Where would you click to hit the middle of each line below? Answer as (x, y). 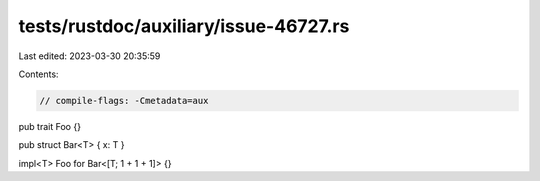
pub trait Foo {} (50, 126)
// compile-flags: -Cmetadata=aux (124, 100)
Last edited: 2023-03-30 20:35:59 (89, 56)
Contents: (38, 74)
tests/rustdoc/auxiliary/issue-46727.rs (184, 26)
